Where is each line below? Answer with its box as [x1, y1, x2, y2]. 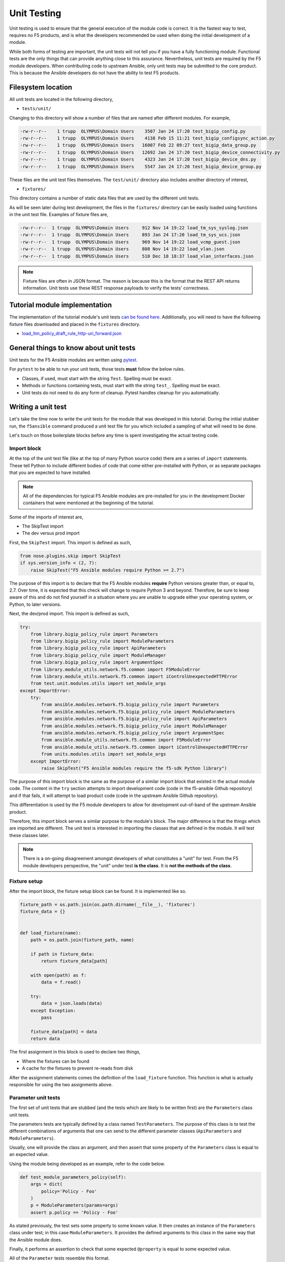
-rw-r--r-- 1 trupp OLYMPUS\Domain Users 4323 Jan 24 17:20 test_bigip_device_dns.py [20, 156, 256, 163]
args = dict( [30, 1181, 63, 1187]
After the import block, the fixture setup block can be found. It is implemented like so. [9, 888, 187, 895]
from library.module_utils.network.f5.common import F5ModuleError [30, 666, 201, 672]
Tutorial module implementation [9, 301, 112, 309]
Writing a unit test [9, 403, 67, 411]
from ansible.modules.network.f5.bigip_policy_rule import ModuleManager [41, 723, 228, 729]
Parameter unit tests [9, 1094, 60, 1101]
